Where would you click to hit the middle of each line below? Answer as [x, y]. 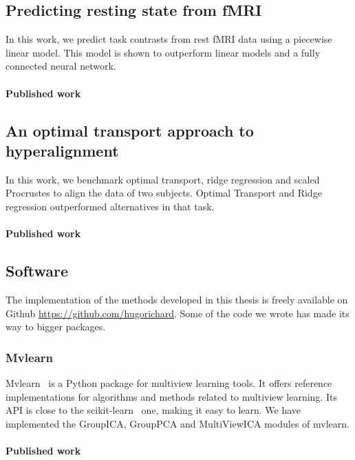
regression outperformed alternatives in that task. [110, 206]
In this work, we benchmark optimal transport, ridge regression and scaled [163, 179]
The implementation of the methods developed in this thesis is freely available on [177, 299]
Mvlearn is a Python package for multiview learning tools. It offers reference [169, 382]
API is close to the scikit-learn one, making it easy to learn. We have [153, 410]
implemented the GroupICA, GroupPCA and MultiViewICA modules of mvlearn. [177, 423]
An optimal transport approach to [130, 130]
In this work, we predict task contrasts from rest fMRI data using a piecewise [169, 39]
